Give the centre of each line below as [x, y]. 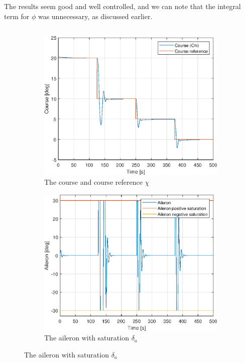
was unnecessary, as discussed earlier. [95, 16]
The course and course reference [93, 181]
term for [17, 16]
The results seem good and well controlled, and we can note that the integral [122, 6]
